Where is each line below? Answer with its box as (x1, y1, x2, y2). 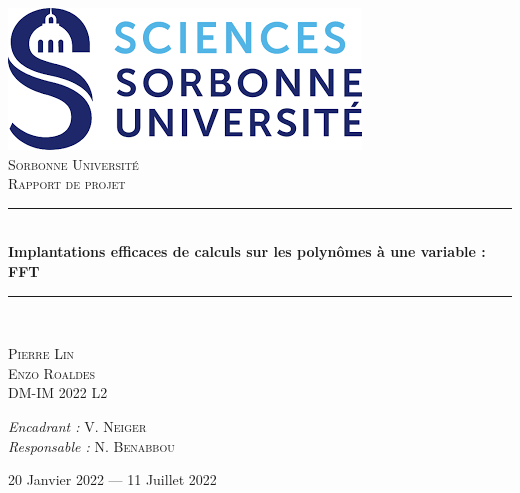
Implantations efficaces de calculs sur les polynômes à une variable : (8, 241, 486, 262)
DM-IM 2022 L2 (8, 382, 108, 403)
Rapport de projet (8, 173, 126, 194)
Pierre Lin (8, 343, 75, 364)
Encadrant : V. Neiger (8, 415, 147, 436)
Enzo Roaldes (8, 362, 96, 383)
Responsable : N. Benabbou (8, 435, 175, 456)
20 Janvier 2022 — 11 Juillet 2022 (8, 469, 217, 490)
